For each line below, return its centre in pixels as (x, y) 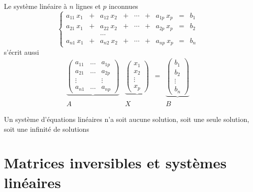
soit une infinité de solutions (47, 129)
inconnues (124, 6)
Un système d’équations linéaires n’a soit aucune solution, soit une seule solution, (127, 119)
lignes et (88, 6)
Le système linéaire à (36, 6)
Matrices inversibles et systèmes (115, 163)
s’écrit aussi (22, 52)
